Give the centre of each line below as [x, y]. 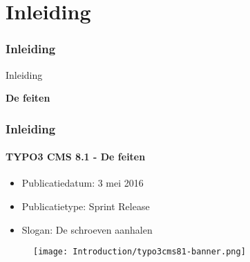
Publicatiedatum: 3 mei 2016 [83, 183]
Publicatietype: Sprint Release [86, 206]
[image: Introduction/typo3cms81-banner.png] [140, 252]
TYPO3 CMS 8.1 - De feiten [76, 157]
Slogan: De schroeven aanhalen [87, 229]
